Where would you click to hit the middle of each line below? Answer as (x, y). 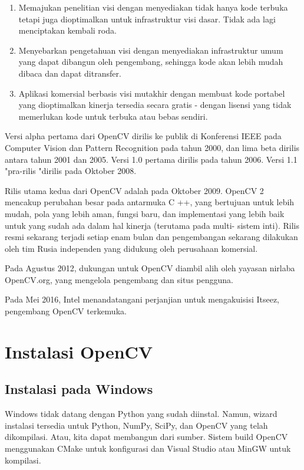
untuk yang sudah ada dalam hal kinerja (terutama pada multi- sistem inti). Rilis (152, 225)
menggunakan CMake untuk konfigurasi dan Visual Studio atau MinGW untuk (148, 448)
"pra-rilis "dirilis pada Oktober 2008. (71, 171)
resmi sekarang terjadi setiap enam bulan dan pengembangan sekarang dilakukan (151, 237)
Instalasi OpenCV (79, 351)
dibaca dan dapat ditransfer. (70, 73)
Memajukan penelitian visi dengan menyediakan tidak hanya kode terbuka (153, 7)
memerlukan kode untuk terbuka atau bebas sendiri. (113, 116)
